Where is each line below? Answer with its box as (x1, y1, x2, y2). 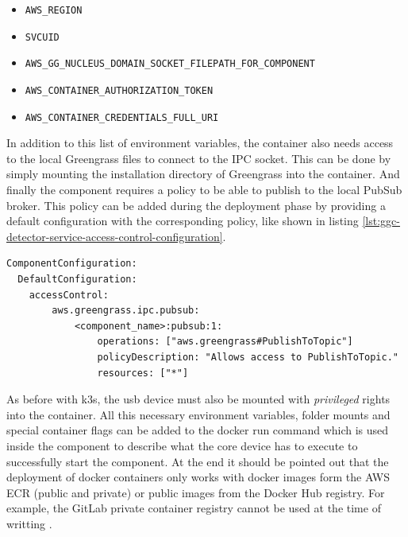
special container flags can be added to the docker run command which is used (6, 422, 389, 438)
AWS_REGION (25, 5, 83, 16)
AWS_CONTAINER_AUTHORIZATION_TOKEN (25, 84, 214, 96)
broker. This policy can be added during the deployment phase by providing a (6, 197, 386, 213)
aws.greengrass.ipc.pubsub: (52, 305, 200, 317)
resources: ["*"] (97, 367, 189, 379)
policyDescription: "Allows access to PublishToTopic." (97, 352, 398, 363)
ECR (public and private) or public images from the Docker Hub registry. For (6, 484, 385, 500)
